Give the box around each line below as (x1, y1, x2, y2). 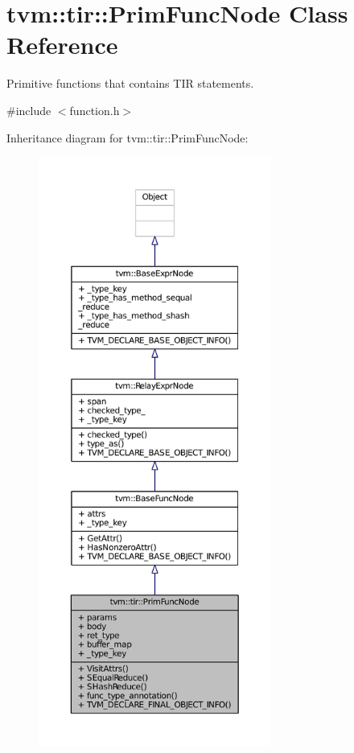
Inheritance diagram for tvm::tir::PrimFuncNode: (6, 129, 249, 146)
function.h (69, 101, 120, 118)
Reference (6, 28, 118, 61)
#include (6, 101, 51, 118)
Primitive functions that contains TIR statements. (6, 75, 254, 92)
